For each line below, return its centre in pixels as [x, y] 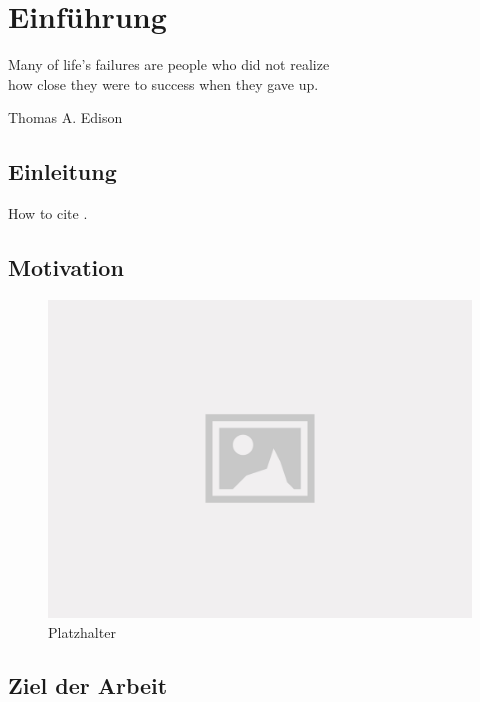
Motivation [66, 267]
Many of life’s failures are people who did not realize [169, 64]
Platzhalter [82, 631]
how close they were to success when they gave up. [163, 83]
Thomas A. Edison [65, 117]
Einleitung [62, 171]
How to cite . [48, 213]
